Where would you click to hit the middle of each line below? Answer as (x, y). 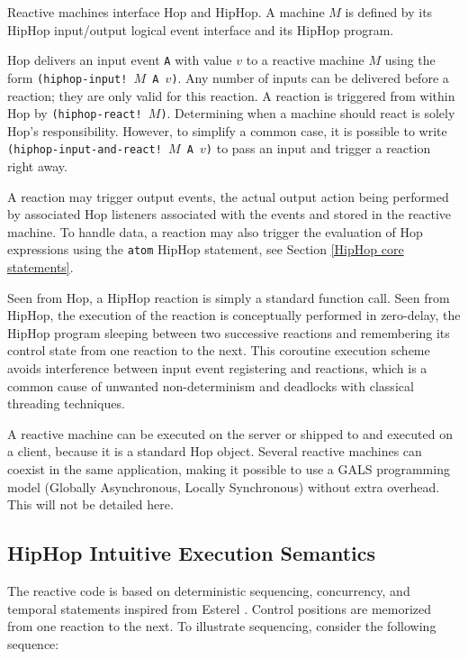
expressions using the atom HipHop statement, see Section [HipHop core (206, 249)
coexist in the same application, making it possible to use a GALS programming (229, 468)
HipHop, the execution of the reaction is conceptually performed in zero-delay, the (234, 315)
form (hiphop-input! (67, 77)
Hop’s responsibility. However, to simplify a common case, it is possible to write (227, 130)
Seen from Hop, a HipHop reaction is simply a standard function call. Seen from (229, 297)
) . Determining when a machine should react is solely (308, 113)
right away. (37, 166)
